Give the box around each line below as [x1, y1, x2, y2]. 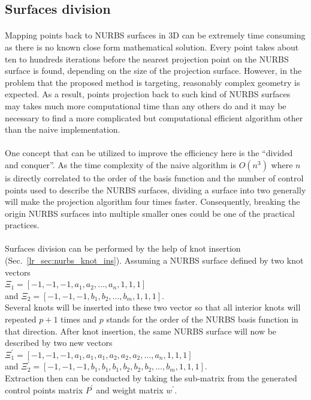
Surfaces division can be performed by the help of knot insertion [5, 242, 241, 255]
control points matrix [5, 383, 83, 396]
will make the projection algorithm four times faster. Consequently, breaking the [5, 195, 300, 208]
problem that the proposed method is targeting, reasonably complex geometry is [5, 76, 300, 88]
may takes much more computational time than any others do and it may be [5, 99, 286, 112]
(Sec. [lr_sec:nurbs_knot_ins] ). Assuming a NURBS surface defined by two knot [5, 254, 304, 267]
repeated [5, 313, 37, 326]
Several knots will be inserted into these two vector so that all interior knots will [5, 301, 301, 314]
